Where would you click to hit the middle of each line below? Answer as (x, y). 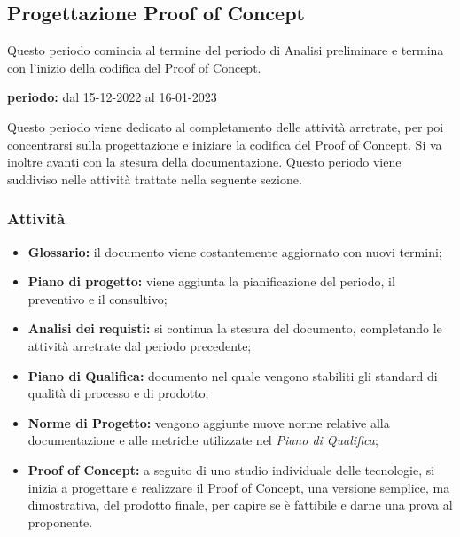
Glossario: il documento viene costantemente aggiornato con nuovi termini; (235, 251)
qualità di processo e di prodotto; (118, 393)
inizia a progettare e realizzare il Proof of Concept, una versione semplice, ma (239, 487)
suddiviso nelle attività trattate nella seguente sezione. (155, 179)
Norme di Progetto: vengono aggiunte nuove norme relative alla (209, 422)
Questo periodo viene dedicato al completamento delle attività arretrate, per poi (226, 126)
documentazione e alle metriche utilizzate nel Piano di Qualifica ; (203, 440)
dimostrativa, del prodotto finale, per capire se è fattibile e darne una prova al (240, 505)
